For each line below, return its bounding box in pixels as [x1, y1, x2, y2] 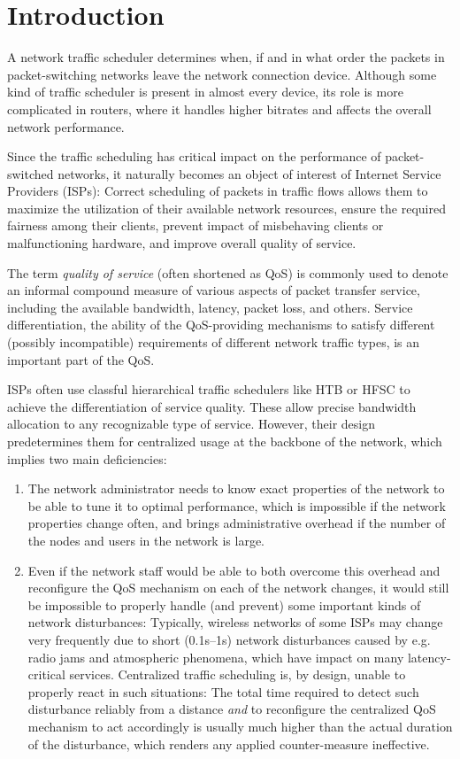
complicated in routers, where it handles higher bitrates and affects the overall [7, 99, 432, 118]
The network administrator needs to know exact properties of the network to [27, 479, 445, 498]
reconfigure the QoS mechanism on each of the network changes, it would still [27, 578, 449, 597]
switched [7, 164, 54, 182]
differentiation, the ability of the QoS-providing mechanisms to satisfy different [7, 315, 435, 334]
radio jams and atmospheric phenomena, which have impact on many [27, 647, 404, 666]
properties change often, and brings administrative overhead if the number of [27, 514, 446, 532]
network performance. [7, 117, 125, 136]
